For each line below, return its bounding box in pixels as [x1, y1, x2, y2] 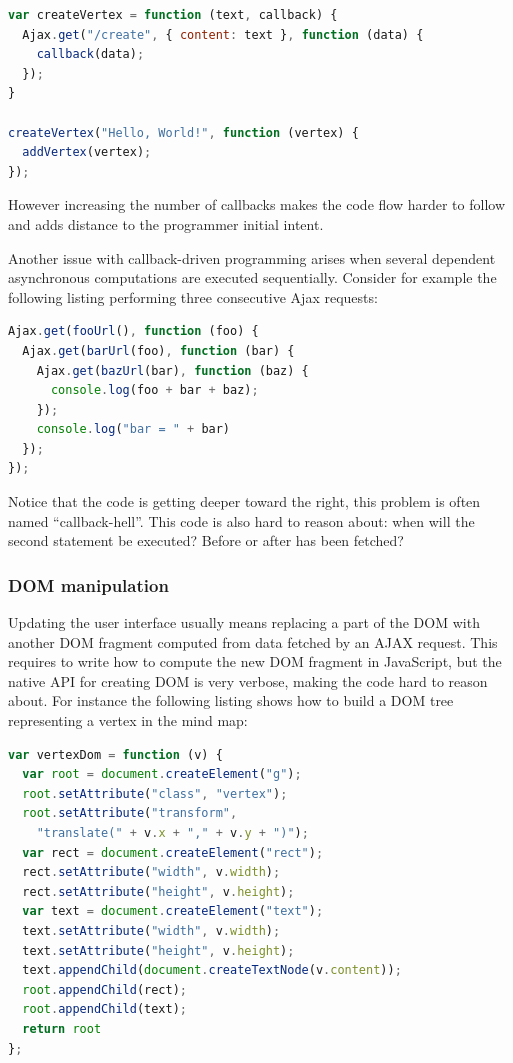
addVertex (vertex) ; [22, 145, 152, 160]
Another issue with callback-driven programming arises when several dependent [8, 247, 496, 268]
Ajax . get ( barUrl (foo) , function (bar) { [22, 343, 295, 358]
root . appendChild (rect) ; [22, 982, 188, 997]
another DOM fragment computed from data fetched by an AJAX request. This [8, 631, 498, 652]
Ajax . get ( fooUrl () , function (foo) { [8, 324, 259, 339]
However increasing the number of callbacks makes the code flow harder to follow [8, 194, 505, 215]
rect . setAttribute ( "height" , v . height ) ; [22, 884, 295, 899]
